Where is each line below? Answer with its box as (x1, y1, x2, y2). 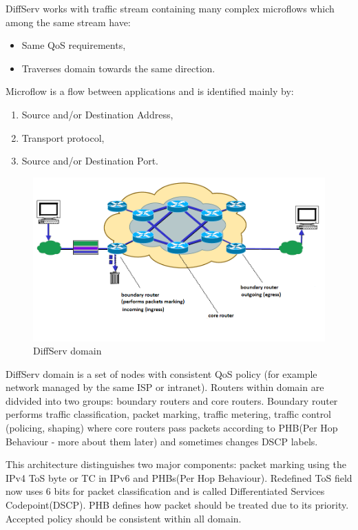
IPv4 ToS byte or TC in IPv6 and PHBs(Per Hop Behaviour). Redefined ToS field (6, 470, 352, 485)
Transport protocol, (21, 130, 105, 145)
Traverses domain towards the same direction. (21, 61, 215, 75)
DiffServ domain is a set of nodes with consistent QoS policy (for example (6, 366, 317, 381)
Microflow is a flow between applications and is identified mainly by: (6, 84, 294, 98)
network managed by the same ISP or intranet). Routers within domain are (6, 380, 324, 394)
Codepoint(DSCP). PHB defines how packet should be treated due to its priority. (6, 498, 349, 512)
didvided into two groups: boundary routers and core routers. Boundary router (6, 393, 338, 407)
